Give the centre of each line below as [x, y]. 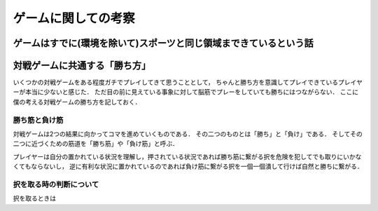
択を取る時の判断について [56, 184]
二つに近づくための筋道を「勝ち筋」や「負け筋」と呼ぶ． [96, 144]
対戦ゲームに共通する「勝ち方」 [82, 66]
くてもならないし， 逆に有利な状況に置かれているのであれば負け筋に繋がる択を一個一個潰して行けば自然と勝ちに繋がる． [188, 166]
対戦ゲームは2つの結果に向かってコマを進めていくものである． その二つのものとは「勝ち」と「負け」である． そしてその [188, 134]
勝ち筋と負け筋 [38, 120]
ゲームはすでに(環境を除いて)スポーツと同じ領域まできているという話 [163, 43]
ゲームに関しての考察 [74, 18]
